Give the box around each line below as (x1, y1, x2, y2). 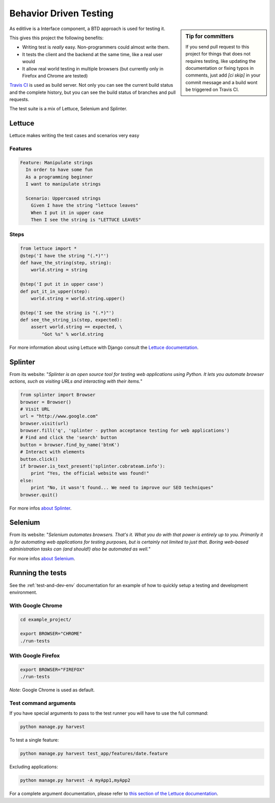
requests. (9, 96, 30, 103)
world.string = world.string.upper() (31, 295, 125, 301)
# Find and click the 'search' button (20, 435, 117, 441)
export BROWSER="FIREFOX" (20, 666, 85, 672)
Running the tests (9, 569, 67, 578)
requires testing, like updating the (185, 58, 256, 64)
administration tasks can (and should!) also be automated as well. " (9, 546, 151, 552)
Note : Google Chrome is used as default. (9, 687, 95, 693)
